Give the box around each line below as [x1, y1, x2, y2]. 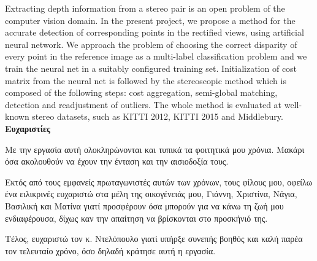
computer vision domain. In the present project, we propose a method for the [5, 14, 296, 26]
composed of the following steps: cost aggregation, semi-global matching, [5, 86, 278, 99]
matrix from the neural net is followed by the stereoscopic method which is [5, 74, 286, 87]
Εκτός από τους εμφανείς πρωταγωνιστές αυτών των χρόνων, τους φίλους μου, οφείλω [5, 175, 313, 188]
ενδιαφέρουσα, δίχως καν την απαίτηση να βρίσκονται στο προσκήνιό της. [5, 211, 268, 224]
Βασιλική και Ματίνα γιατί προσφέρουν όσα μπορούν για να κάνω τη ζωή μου [5, 199, 284, 212]
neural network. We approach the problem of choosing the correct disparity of [5, 37, 297, 50]
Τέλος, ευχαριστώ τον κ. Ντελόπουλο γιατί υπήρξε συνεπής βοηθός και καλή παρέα [5, 232, 303, 245]
